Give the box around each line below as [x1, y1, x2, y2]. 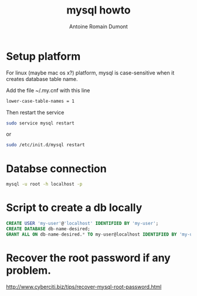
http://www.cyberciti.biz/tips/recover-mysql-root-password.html [6, 283, 162, 290]
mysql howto [66, 4, 131, 17]
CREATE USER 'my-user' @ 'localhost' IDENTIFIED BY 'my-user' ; [6, 221, 159, 227]
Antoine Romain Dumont [69, 23, 128, 30]
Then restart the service [6, 109, 64, 116]
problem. [6, 264, 52, 277]
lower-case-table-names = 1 [6, 98, 75, 104]
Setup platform [6, 49, 81, 63]
